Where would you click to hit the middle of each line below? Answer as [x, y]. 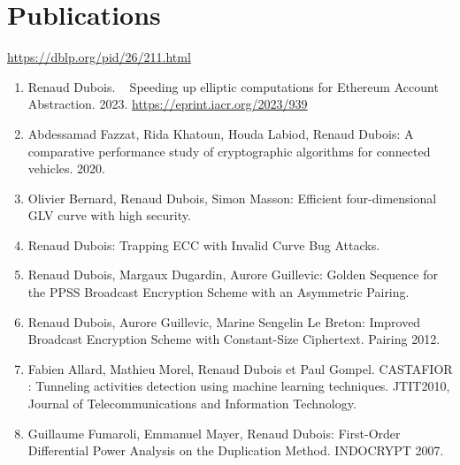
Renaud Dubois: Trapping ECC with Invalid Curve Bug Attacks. [204, 244]
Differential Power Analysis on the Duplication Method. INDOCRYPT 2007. [236, 450]
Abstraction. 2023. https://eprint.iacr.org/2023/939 [168, 104]
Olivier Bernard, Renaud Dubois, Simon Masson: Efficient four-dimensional [232, 198]
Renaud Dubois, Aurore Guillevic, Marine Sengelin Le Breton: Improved [224, 321]
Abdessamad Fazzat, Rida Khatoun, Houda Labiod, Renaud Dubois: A [221, 133]
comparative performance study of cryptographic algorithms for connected [229, 151]
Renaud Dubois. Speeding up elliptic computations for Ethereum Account [233, 86]
